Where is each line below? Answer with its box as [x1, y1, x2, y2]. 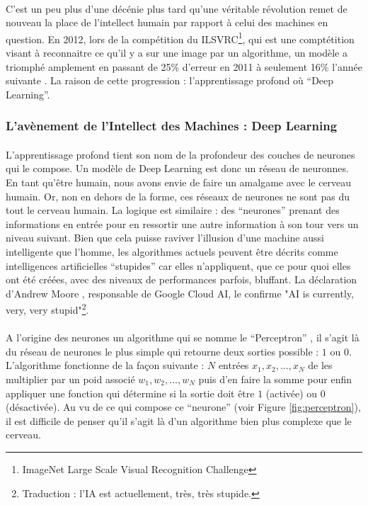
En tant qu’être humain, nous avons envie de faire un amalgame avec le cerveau [6, 175, 352, 190]
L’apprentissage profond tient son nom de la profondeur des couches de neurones [6, 147, 355, 161]
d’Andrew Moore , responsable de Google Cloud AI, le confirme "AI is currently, [6, 285, 354, 300]
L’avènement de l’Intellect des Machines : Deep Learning [6, 117, 338, 135]
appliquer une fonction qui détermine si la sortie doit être [6, 385, 255, 400]
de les [308, 358, 333, 373]
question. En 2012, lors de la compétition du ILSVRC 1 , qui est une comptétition [6, 29, 355, 46]
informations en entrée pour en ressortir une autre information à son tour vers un [6, 216, 359, 231]
